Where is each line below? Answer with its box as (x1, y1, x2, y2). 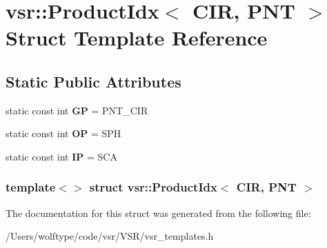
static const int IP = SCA (6, 149, 117, 163)
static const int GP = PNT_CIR (6, 103, 148, 117)
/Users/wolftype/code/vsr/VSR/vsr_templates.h (6, 229, 214, 243)
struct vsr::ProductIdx (89, 178, 217, 196)
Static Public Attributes (6, 70, 181, 92)
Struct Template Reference (6, 23, 268, 52)
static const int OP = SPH (6, 126, 121, 141)
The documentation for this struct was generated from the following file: (6, 205, 311, 220)
